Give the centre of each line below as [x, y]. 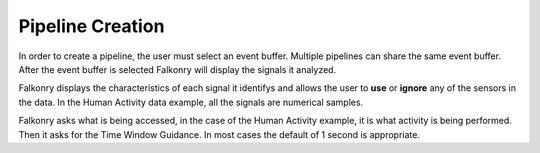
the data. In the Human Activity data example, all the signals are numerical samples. [191, 102]
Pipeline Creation [91, 26]
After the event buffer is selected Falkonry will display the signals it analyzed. [177, 69]
